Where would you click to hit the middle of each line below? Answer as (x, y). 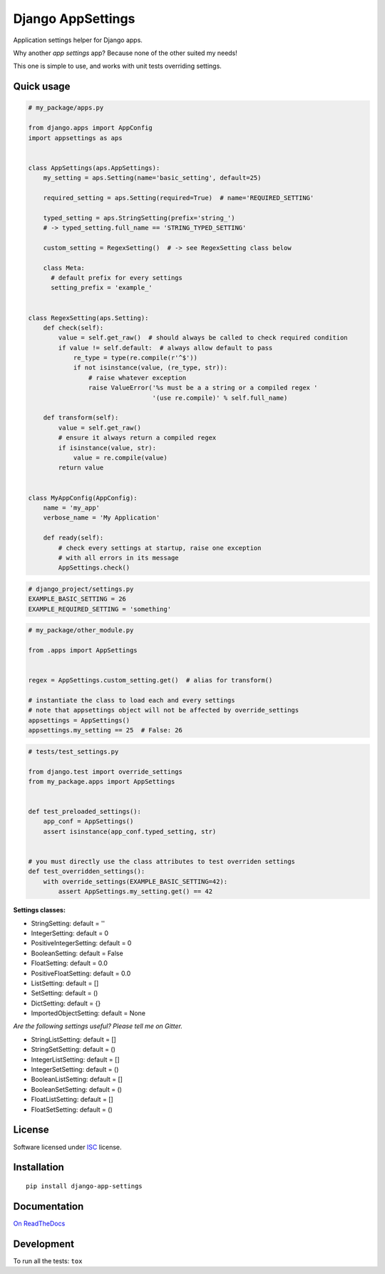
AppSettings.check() (94, 568)
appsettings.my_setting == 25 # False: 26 (106, 730)
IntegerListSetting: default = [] (76, 1059)
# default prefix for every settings (117, 278)
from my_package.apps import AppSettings (102, 781)
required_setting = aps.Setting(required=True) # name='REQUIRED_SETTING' (179, 198)
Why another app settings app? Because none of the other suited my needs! (125, 53)
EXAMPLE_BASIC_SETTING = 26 (77, 599)
